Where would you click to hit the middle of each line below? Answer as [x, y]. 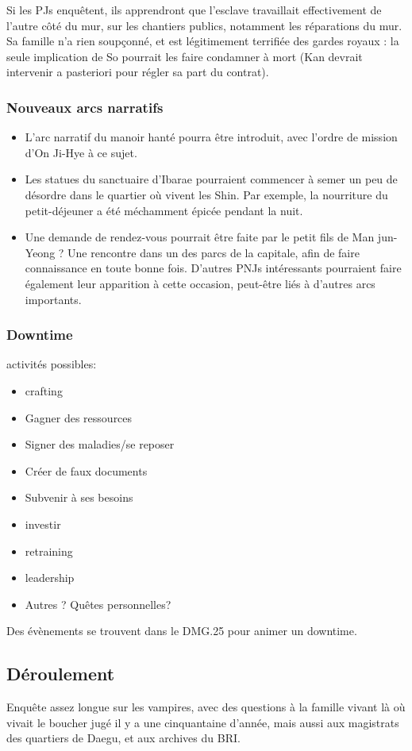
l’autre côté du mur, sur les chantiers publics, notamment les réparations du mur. [204, 25]
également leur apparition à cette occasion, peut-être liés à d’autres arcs [200, 283]
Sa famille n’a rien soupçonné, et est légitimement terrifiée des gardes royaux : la [203, 41]
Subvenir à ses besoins [79, 497]
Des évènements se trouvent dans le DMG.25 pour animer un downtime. [182, 631]
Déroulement [61, 674]
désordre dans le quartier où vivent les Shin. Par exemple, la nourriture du [206, 194]
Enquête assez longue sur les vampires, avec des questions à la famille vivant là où [206, 707]
